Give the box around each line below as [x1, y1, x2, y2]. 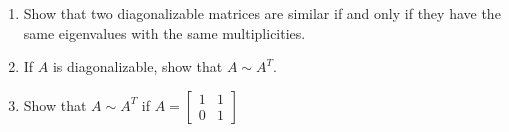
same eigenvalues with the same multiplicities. [23, 22, 306, 43]
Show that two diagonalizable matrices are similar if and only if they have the [23, 3, 501, 23]
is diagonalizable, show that [52, 56, 223, 77]
